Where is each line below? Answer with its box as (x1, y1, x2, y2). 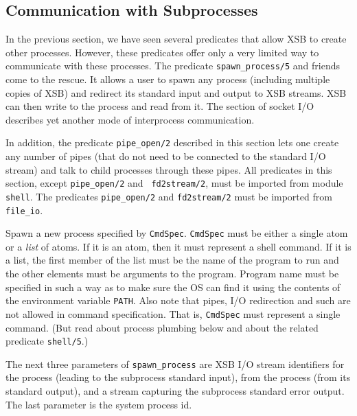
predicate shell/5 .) (5, 334, 89, 348)
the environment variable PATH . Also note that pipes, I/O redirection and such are (5, 293, 351, 308)
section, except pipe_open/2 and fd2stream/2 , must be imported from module (5, 176, 343, 190)
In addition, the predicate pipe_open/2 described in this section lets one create (5, 135, 339, 150)
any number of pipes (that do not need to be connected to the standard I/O (5, 149, 326, 163)
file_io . (5, 203, 43, 217)
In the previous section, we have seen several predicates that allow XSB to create (5, 32, 347, 46)
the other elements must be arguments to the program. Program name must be (5, 266, 339, 281)
